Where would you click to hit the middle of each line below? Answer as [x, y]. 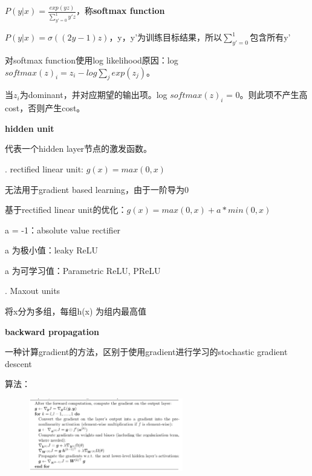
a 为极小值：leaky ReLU [51, 250]
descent [18, 363]
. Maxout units [33, 291]
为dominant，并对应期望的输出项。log [93, 95]
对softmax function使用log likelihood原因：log [92, 60]
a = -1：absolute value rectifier [63, 230]
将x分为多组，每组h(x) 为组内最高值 [76, 311]
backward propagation [52, 331]
